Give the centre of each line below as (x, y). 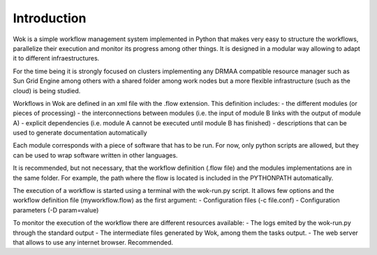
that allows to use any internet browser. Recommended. (93, 242)
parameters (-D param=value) (56, 210)
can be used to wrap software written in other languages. (95, 155)
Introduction (50, 18)
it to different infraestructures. (56, 59)
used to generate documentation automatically (80, 133)
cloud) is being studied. (47, 91)
